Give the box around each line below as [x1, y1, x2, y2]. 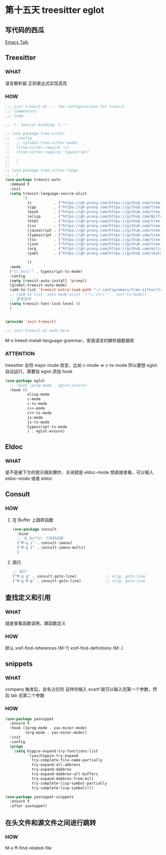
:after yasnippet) [9, 804, 48, 808]
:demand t [9, 182, 30, 187]
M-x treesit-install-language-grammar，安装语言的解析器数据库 [5, 338, 134, 344]
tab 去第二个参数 [10, 693, 44, 699]
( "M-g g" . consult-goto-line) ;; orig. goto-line [12, 574, 146, 579]
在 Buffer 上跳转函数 [12, 517, 53, 523]
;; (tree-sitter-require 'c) [5, 145, 70, 150]
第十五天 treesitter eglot [5, 4, 105, 16]
